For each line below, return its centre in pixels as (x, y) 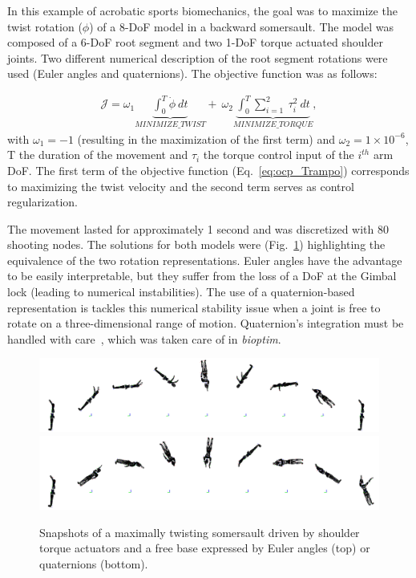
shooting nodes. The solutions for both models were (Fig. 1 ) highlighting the (196, 244)
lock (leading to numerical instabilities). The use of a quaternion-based (181, 292)
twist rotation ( (45, 26)
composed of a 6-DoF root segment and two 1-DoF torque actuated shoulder (195, 42)
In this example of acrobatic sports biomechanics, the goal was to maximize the (202, 10)
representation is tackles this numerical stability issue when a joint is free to (194, 307)
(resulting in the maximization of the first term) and (206, 138)
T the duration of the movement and (98, 155)
